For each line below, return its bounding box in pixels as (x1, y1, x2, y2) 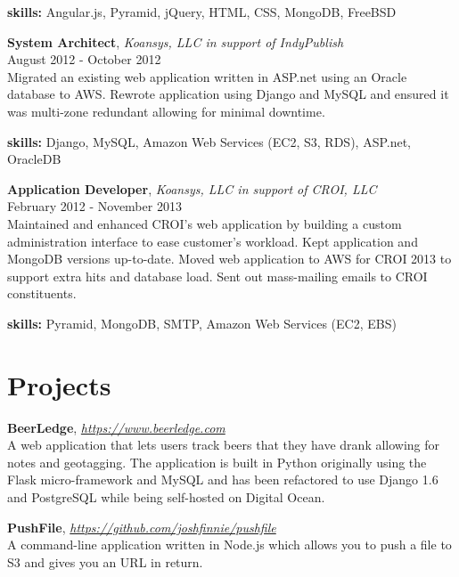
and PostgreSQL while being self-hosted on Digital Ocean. (7, 488, 325, 506)
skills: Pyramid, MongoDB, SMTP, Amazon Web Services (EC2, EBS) (7, 313, 397, 332)
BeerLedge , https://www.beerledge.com (7, 418, 225, 436)
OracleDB (7, 150, 61, 168)
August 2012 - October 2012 (7, 50, 161, 69)
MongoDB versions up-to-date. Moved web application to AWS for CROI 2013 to (7, 249, 452, 268)
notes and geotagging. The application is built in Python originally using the (7, 452, 427, 471)
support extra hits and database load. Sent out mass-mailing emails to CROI (7, 266, 428, 285)
